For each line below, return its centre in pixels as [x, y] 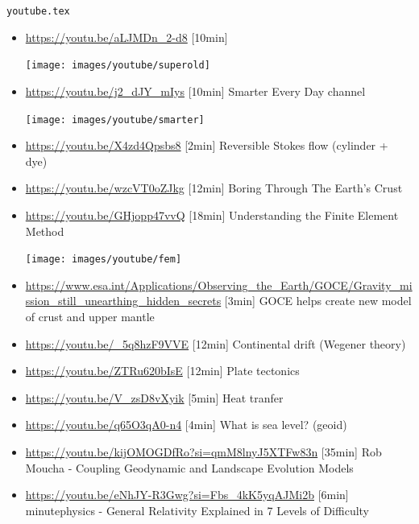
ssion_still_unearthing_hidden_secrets [123, 301]
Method [45, 231]
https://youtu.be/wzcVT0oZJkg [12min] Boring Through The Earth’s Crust [214, 188]
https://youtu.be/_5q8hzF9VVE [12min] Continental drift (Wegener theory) [216, 343]
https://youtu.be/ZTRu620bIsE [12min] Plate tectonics [162, 371]
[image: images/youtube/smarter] [115, 120]
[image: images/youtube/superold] [118, 66]
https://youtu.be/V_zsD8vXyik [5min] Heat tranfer [154, 397]
